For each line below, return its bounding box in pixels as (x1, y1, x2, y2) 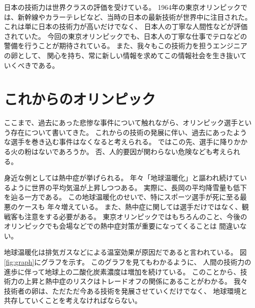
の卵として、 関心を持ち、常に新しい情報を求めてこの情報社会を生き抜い (4, 50, 240, 60)
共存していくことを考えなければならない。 (4, 295, 142, 306)
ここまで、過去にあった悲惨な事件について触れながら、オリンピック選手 (4, 117, 238, 128)
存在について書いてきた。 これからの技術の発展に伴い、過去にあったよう (10, 127, 247, 137)
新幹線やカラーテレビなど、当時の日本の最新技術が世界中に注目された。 (17, 11, 252, 22)
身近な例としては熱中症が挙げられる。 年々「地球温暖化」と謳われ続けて (4, 172, 240, 183)
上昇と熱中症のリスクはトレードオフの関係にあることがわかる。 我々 (24, 276, 248, 286)
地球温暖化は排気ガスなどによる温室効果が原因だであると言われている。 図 (4, 247, 247, 257)
